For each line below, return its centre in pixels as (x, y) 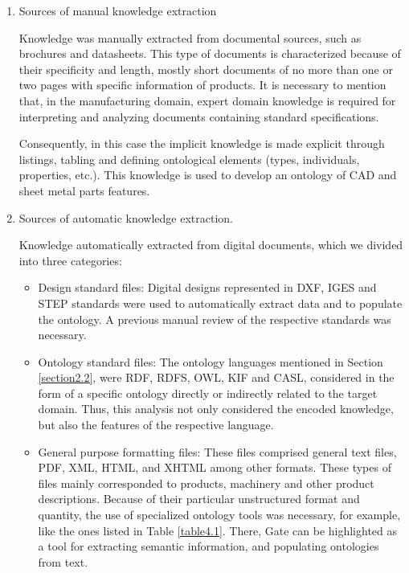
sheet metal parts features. (84, 190)
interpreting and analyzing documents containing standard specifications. (199, 116)
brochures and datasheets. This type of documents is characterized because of (210, 53)
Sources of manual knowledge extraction (118, 10)
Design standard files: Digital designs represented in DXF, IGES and (207, 287)
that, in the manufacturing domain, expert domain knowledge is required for (207, 100)
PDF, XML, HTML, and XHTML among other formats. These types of (215, 467)
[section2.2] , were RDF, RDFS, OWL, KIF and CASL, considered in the (216, 377)
